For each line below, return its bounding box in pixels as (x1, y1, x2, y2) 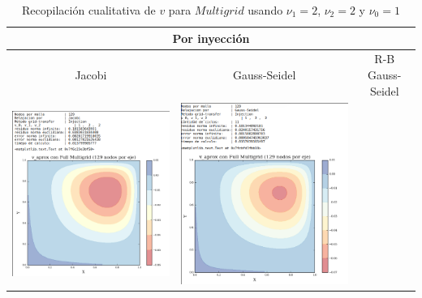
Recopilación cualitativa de (22, 2, 156, 18)
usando (248, 2, 283, 18)
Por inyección (172, 29, 250, 46)
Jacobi (75, 66, 107, 83)
